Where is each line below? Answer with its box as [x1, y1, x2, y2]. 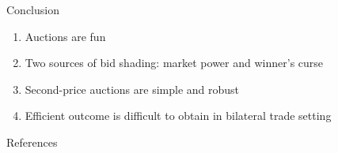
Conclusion [6, 2, 59, 17]
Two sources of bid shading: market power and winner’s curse [25, 54, 324, 71]
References [6, 133, 58, 150]
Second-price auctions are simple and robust [25, 80, 240, 97]
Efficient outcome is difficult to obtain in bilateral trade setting [25, 107, 332, 124]
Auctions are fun [25, 28, 106, 44]
